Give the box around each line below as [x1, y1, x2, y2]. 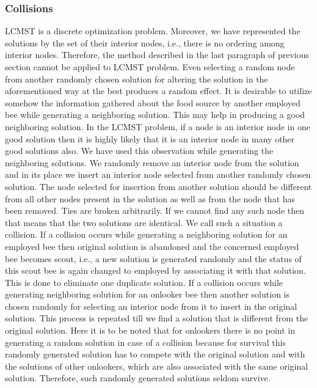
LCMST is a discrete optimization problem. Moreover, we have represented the [5, 24, 301, 37]
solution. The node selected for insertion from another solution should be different [5, 180, 312, 192]
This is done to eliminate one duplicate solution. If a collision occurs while [5, 276, 283, 288]
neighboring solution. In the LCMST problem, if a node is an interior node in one [5, 120, 310, 133]
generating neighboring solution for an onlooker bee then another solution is [5, 288, 290, 301]
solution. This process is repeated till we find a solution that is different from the [5, 312, 308, 324]
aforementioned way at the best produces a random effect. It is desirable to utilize [5, 84, 312, 97]
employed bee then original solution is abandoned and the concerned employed [5, 240, 299, 252]
